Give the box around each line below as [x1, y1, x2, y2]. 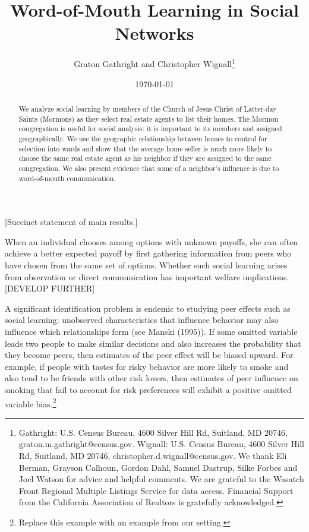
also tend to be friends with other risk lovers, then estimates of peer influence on [5, 372, 298, 384]
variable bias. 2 [5, 395, 56, 410]
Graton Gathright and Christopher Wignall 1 [74, 56, 235, 69]
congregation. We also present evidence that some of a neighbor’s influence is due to [18, 163, 279, 173]
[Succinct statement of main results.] [5, 216, 138, 228]
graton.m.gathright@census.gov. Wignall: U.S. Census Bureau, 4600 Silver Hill [18, 438, 305, 450]
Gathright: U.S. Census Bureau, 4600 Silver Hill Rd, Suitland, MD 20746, [18, 426, 288, 438]
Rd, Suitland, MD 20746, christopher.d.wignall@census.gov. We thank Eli [18, 449, 287, 461]
